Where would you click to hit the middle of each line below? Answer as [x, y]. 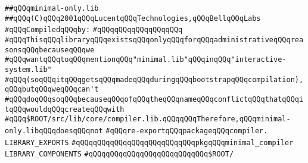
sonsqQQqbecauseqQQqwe [50, 50]
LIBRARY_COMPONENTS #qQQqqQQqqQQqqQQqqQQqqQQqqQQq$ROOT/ [119, 154]
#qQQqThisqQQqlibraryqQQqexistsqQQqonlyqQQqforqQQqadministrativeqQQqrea [154, 40]
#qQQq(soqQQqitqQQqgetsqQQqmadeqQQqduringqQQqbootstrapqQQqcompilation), [154, 79]
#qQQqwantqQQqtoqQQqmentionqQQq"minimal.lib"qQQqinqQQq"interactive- [146, 60]
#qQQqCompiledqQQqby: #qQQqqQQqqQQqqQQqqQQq [94, 30]
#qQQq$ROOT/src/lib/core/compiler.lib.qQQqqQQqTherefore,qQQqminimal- [148, 119]
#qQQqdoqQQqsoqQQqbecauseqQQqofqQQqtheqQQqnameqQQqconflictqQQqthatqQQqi [154, 99]
